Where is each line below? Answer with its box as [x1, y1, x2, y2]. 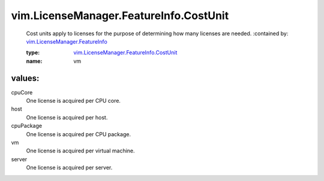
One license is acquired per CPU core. [26, 97, 121, 105]
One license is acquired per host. [26, 113, 108, 121]
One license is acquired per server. [26, 164, 113, 171]
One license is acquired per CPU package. [26, 130, 131, 137]
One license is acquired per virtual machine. [26, 147, 135, 155]
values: [11, 73, 40, 83]
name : [26, 57, 43, 65]
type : [26, 49, 40, 56]
